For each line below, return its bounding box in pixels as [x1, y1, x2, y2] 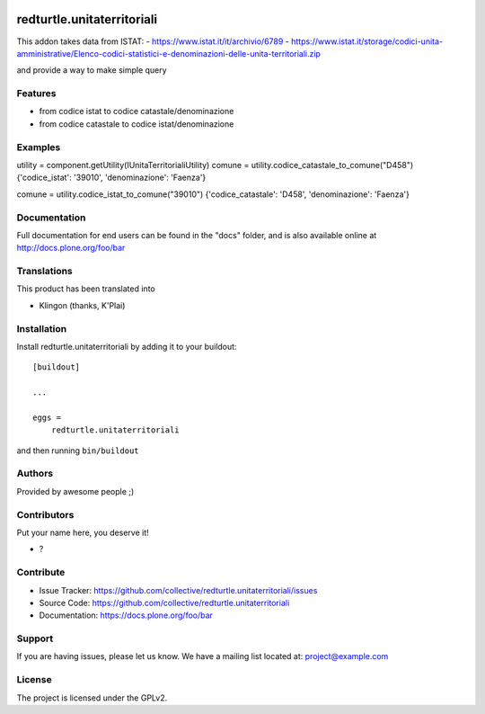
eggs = [32, 412, 62, 423]
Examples [16, 140, 61, 153]
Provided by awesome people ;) [16, 486, 135, 496]
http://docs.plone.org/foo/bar [16, 243, 126, 254]
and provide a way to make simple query [16, 65, 167, 76]
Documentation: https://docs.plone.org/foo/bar [39, 610, 213, 620]
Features [16, 87, 57, 100]
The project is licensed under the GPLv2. [16, 692, 168, 703]
